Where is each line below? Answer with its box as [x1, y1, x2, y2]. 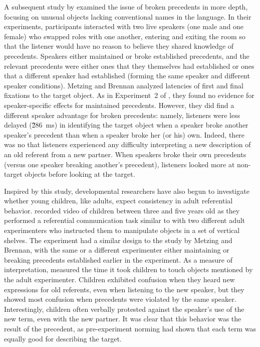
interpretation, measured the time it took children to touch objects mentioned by [4, 264, 253, 275]
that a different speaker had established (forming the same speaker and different [4, 70, 250, 81]
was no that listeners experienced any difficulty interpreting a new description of [4, 139, 251, 150]
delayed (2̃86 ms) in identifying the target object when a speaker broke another [4, 120, 248, 130]
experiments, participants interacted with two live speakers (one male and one [4, 21, 243, 32]
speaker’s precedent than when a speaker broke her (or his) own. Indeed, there [4, 129, 245, 140]
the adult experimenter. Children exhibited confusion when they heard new [4, 274, 235, 285]
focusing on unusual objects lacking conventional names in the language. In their [4, 11, 251, 22]
